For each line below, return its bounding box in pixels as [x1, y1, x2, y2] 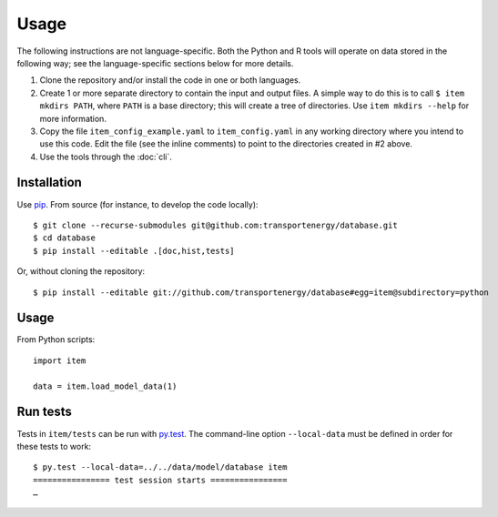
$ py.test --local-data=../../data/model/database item [33, 462, 288, 472]
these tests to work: [16, 441, 91, 451]
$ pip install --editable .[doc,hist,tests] [33, 246, 236, 256]
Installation [16, 175, 82, 190]
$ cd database [33, 233, 96, 243]
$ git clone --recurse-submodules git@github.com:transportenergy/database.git [33, 219, 398, 230]
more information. [39, 113, 107, 124]
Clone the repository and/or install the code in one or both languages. [39, 75, 301, 86]
